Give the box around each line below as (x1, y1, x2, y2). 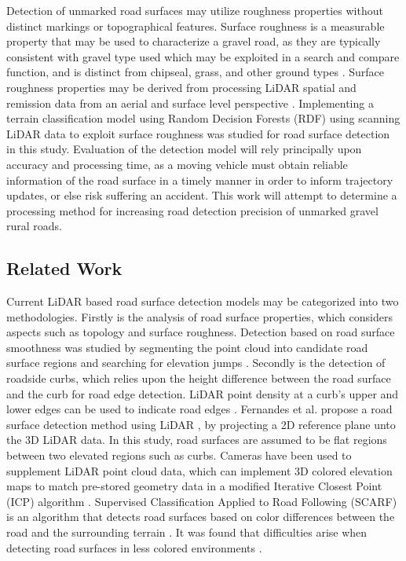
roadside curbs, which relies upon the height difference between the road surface (6, 370, 391, 387)
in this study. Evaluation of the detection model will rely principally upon (6, 141, 362, 157)
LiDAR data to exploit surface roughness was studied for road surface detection (6, 125, 390, 141)
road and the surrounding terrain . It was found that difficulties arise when (6, 524, 368, 541)
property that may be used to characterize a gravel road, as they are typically (6, 33, 381, 49)
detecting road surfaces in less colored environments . (6, 539, 262, 555)
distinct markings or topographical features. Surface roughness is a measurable (6, 17, 385, 34)
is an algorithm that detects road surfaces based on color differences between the (6, 508, 395, 525)
